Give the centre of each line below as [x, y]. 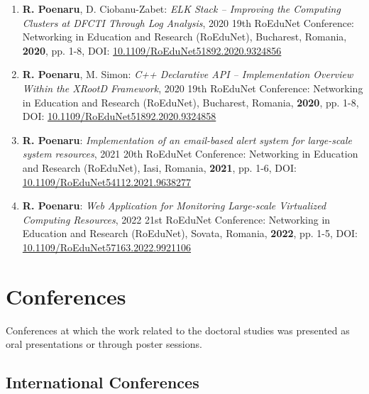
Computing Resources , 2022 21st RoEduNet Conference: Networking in [176, 219]
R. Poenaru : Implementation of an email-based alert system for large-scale [187, 139]
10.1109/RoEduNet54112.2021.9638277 [107, 181]
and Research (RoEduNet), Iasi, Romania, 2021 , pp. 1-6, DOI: [159, 167]
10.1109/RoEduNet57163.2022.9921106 [107, 247]
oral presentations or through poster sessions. [104, 344]
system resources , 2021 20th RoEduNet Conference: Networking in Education [190, 154]
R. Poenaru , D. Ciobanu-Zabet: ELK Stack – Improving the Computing [181, 9]
